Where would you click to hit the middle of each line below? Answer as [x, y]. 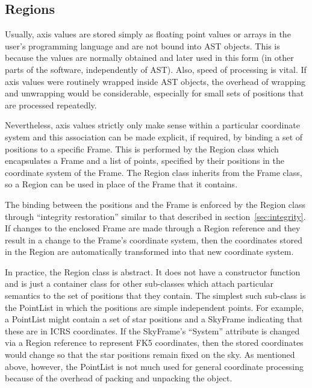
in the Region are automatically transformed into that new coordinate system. [149, 252]
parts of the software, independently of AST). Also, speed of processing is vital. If [156, 69]
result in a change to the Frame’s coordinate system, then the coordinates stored [154, 239]
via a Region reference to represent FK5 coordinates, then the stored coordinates [154, 343]
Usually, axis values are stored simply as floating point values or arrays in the [148, 34]
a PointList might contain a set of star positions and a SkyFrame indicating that [154, 319]
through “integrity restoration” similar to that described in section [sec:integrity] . [155, 216]
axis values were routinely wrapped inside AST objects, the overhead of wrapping [155, 81]
